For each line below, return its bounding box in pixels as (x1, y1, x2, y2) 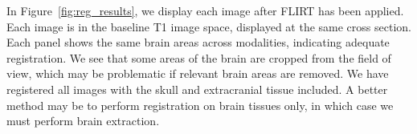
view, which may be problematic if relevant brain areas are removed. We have (6, 65, 389, 82)
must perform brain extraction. (6, 112, 160, 129)
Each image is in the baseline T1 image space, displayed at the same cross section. (6, 18, 411, 35)
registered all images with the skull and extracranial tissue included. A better (6, 80, 388, 97)
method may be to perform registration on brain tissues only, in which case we (6, 96, 394, 113)
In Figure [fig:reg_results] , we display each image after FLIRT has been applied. (6, 2, 404, 18)
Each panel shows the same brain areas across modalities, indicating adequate (6, 34, 390, 51)
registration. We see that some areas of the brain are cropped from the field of (6, 49, 391, 66)
